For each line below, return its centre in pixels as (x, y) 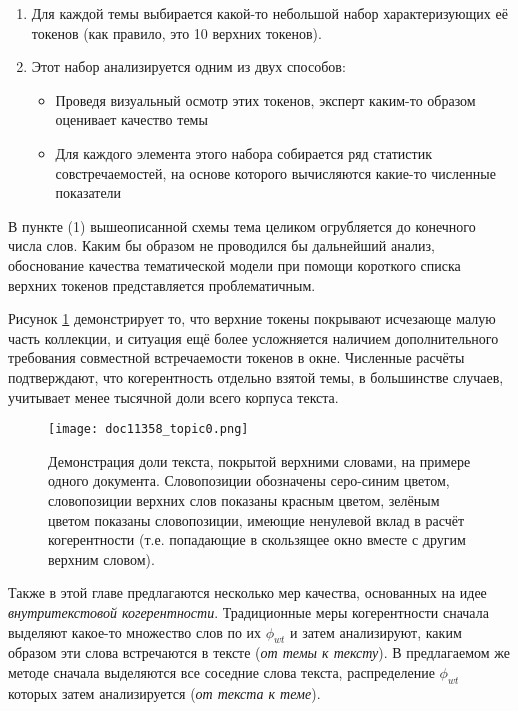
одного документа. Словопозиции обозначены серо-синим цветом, (249, 480)
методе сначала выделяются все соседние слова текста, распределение (221, 671)
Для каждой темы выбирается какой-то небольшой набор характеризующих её (269, 13)
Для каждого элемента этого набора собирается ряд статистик (243, 152)
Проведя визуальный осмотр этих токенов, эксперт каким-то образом (265, 99)
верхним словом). (101, 558)
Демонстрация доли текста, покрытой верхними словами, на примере (259, 460)
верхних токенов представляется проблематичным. (162, 284)
